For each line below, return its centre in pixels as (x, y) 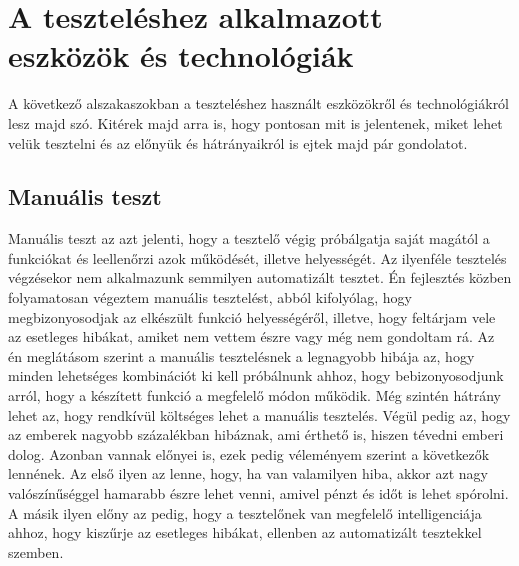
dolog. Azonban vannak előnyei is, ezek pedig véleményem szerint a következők (249, 453)
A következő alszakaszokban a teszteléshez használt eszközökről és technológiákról (259, 103)
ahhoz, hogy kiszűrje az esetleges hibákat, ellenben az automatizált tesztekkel (245, 532)
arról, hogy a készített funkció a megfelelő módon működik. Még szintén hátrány (254, 395)
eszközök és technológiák (181, 55)
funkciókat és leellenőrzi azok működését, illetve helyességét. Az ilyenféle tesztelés (257, 257)
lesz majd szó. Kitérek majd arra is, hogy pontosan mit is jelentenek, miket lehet (255, 122)
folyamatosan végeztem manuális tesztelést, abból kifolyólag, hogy (210, 297)
